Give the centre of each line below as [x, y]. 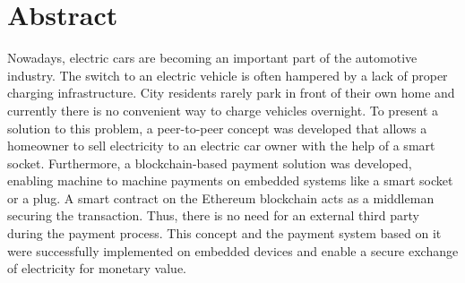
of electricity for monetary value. [97, 268]
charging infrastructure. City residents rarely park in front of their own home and [231, 93]
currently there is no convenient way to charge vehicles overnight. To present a [223, 110]
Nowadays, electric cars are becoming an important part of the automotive [212, 58]
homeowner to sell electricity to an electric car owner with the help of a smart [221, 146]
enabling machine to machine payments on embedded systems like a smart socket [230, 180]
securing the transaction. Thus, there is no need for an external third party [213, 215]
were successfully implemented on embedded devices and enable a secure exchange [233, 250]
